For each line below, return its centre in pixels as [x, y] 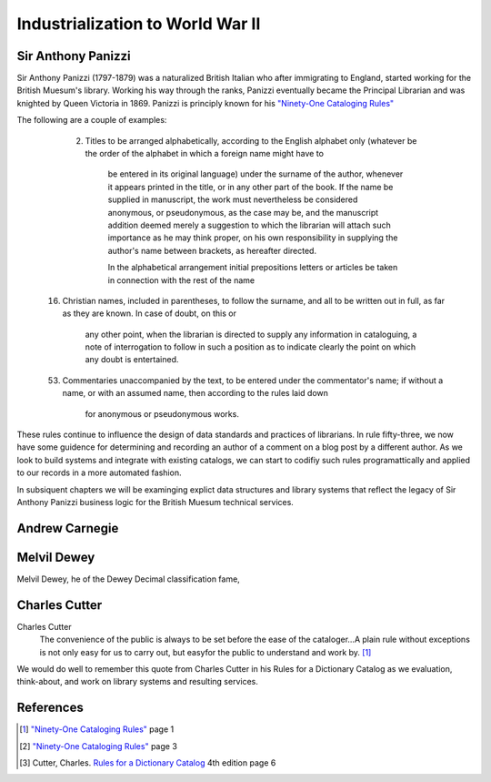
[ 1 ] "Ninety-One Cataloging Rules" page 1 [97, 729]
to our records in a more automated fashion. [99, 472]
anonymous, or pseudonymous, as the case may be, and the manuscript [243, 212]
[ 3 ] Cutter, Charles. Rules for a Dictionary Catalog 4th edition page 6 [148, 763]
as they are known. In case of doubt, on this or [149, 313]
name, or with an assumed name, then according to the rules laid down [195, 393]
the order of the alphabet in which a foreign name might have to [205, 154]
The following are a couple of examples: [92, 120]
